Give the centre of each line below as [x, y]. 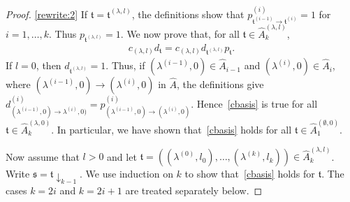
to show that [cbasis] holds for [250, 174]
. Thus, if [125, 65]
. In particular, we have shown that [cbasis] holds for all [172, 129]
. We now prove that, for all [180, 33]
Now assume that [43, 156]
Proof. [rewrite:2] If [47, 14]
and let [122, 156]
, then [49, 65]
